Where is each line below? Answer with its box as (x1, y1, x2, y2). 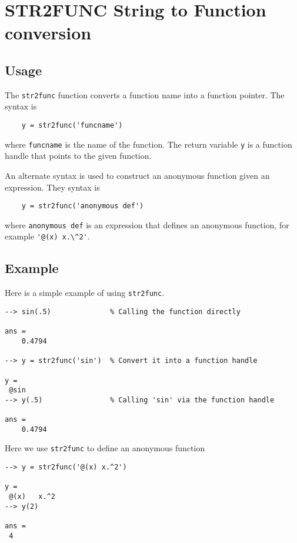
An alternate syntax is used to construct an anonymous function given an (5, 169, 270, 181)
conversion (5, 21, 92, 45)
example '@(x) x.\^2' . (5, 230, 90, 242)
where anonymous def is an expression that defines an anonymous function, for (5, 218, 289, 231)
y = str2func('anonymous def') (21, 202, 144, 211)
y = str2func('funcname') (21, 121, 123, 130)
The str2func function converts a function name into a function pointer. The (5, 88, 285, 101)
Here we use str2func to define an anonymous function (5, 442, 205, 454)
